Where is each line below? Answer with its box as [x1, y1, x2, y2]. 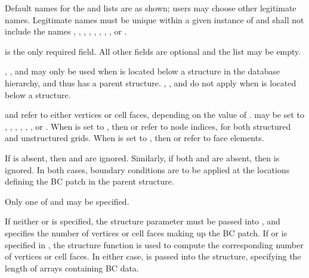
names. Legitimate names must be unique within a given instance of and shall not [5, 13, 304, 26]
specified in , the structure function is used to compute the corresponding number [5, 238, 304, 251]
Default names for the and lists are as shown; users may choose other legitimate [5, 2, 296, 14]
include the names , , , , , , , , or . [5, 25, 127, 38]
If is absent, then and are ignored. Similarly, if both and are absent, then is [5, 151, 280, 164]
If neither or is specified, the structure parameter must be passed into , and [5, 215, 280, 227]
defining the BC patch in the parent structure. [5, 175, 174, 188]
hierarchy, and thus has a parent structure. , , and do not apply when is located [5, 76, 296, 89]
